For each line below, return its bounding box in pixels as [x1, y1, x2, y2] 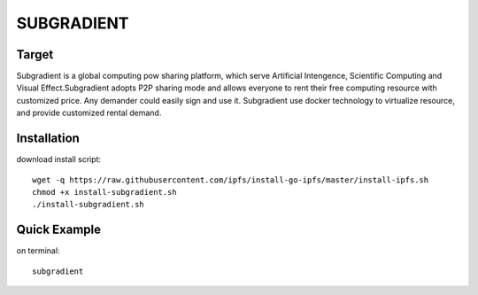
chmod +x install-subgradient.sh [32, 187, 177, 197]
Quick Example [16, 222, 102, 237]
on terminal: [16, 245, 60, 256]
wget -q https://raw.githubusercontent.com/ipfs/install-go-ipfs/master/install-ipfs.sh [32, 175, 429, 185]
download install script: [16, 154, 102, 165]
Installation [16, 131, 80, 146]
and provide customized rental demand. [16, 107, 162, 119]
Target [16, 47, 54, 62]
